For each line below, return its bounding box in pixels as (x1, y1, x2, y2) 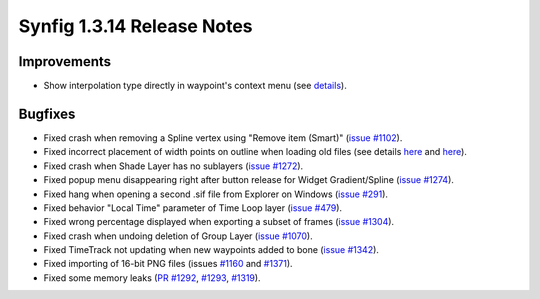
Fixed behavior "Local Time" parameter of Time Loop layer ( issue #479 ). (43, 201, 343, 214)
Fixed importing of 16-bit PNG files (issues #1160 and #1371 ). (43, 258, 294, 270)
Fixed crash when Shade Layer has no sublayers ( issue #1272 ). (43, 160, 304, 172)
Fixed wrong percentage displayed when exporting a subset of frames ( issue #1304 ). (43, 216, 395, 228)
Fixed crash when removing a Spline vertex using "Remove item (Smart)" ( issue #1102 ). (43, 131, 403, 144)
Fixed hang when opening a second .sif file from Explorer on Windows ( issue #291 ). (43, 188, 389, 200)
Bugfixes (18, 105, 76, 122)
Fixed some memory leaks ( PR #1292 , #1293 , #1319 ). (43, 271, 261, 284)
